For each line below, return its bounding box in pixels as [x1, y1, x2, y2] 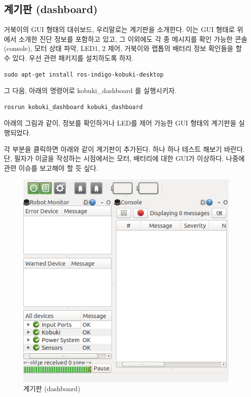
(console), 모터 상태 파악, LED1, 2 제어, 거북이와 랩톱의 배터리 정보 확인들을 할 [4, 43, 242, 53]
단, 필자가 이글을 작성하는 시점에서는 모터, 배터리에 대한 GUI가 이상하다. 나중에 [4, 153, 245, 163]
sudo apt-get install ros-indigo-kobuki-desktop [4, 71, 164, 78]
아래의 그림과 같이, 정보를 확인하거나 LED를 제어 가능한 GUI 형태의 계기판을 [4, 118, 236, 128]
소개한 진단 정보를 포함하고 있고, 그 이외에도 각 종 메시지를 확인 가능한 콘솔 [18, 33, 248, 44]
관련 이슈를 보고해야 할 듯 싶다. [4, 162, 98, 173]
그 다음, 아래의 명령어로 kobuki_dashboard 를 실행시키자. [4, 85, 177, 95]
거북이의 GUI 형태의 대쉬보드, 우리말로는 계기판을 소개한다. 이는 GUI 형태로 [4, 24, 235, 34]
